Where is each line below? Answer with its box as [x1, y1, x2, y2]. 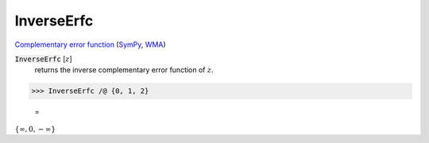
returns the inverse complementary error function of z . [34, 65, 214, 75]
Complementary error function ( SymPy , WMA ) [14, 40, 166, 49]
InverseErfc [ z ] [14, 54, 73, 64]
